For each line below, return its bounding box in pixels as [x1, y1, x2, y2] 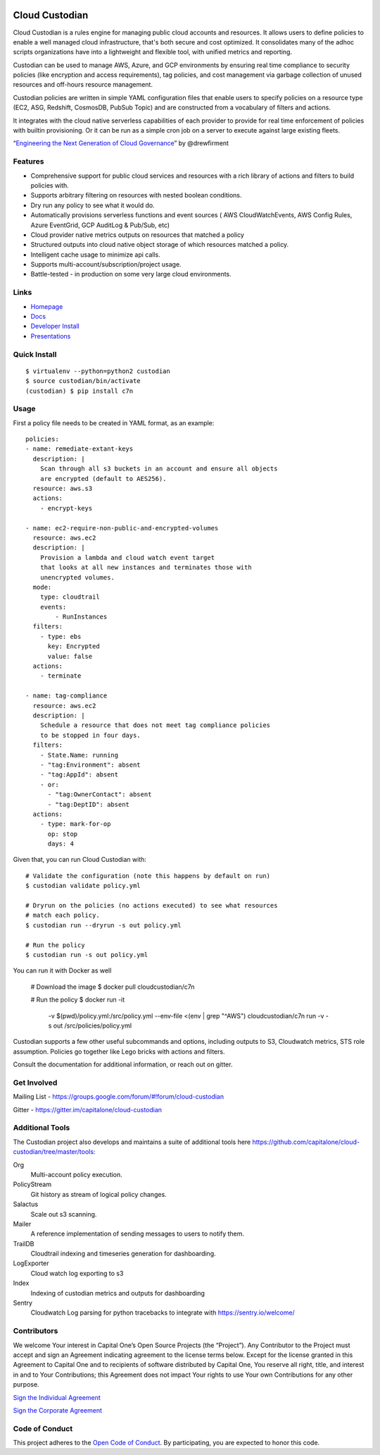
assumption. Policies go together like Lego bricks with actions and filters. [13, 1047, 225, 1056]
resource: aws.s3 [32, 485, 93, 492]
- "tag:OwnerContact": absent [47, 791, 152, 798]
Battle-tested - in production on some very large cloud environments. [30, 270, 232, 279]
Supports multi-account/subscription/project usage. [30, 260, 182, 269]
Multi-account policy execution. [30, 1170, 122, 1179]
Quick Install [13, 349, 57, 359]
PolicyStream [13, 1180, 52, 1188]
